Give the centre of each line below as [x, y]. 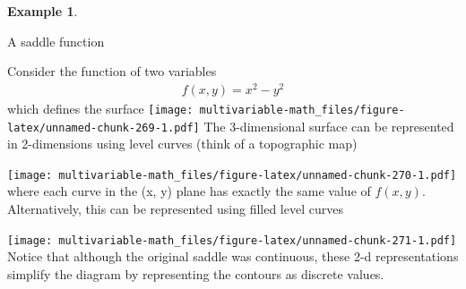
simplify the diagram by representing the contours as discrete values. [196, 273]
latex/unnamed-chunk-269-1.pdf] [104, 127]
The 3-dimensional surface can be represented [329, 126]
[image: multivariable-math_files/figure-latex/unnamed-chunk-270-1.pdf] [232, 175]
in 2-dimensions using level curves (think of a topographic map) [182, 144]
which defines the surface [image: [100, 108]
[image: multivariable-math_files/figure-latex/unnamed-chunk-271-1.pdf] [232, 240]
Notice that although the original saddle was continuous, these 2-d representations [233, 256]
